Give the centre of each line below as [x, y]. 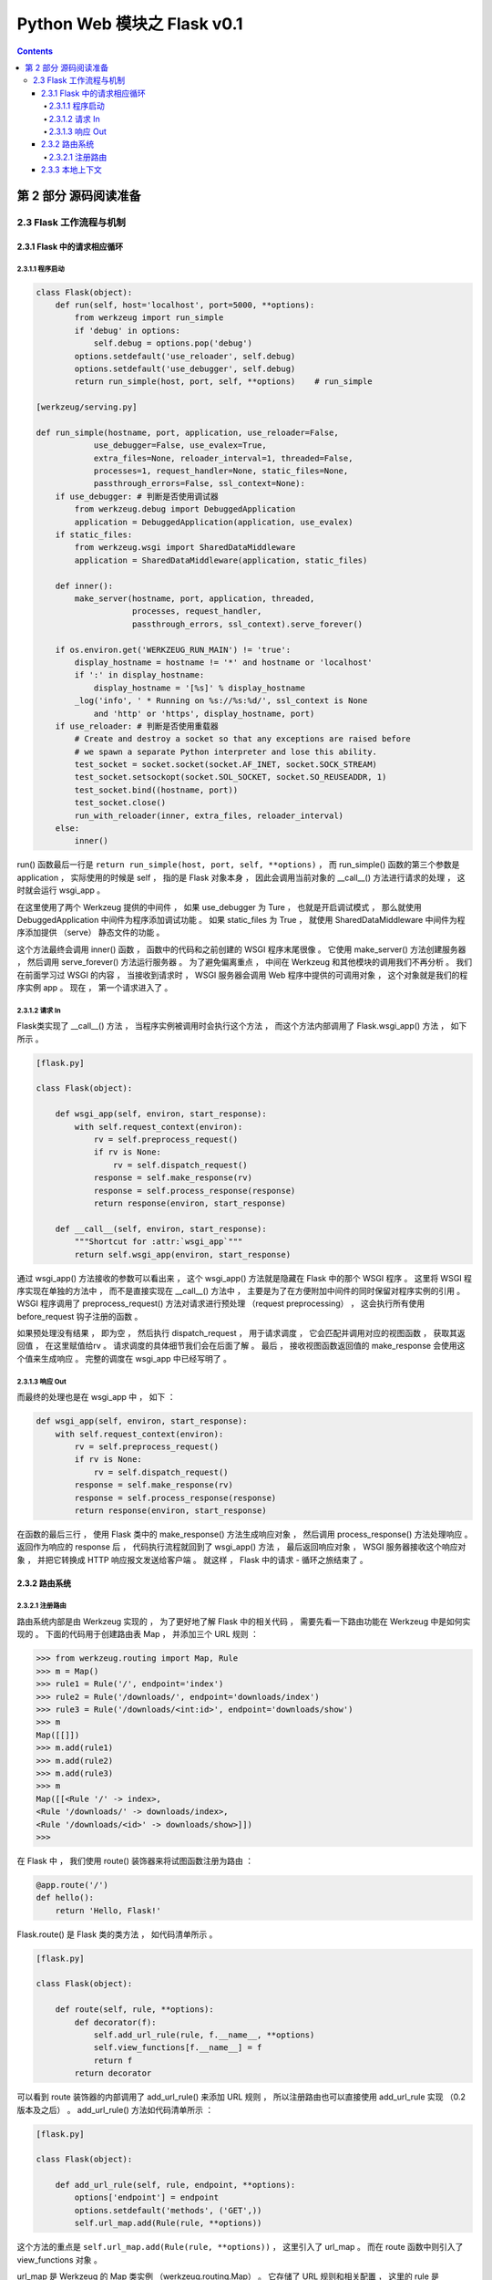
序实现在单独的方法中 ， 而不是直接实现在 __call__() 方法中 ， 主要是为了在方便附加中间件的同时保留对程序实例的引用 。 [241, 1290]
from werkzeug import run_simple [149, 318]
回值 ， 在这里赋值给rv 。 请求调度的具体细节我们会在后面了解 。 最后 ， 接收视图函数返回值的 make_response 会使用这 [241, 1346]
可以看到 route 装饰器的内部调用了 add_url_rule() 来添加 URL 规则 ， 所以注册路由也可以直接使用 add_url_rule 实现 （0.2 [241, 2097]
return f [113, 2060]
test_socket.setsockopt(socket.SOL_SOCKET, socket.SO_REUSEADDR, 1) [231, 777]
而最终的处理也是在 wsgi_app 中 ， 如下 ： [96, 1397]
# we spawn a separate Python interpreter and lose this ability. [226, 751]
